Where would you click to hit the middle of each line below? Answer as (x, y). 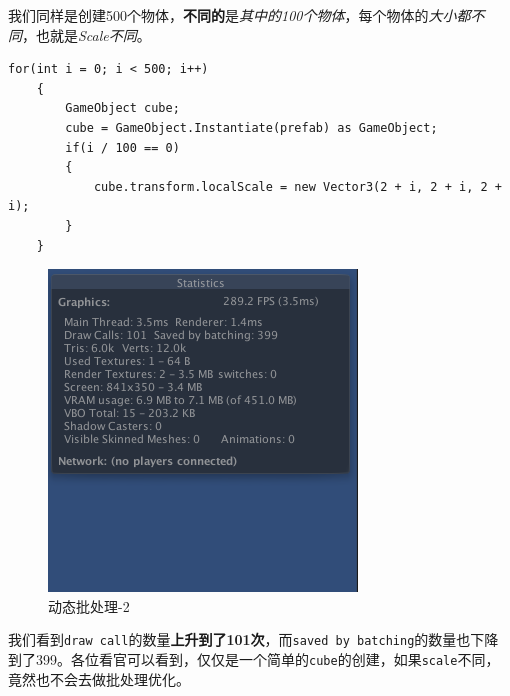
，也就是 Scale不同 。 (86, 34)
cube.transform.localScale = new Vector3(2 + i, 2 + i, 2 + (297, 186)
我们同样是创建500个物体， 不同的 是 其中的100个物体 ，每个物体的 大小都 (239, 15)
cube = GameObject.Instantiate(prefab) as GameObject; (251, 127)
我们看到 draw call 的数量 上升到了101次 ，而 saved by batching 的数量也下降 (253, 639)
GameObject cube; (122, 108)
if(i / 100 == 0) (122, 147)
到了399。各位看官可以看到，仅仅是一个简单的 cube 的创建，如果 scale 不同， (254, 658)
